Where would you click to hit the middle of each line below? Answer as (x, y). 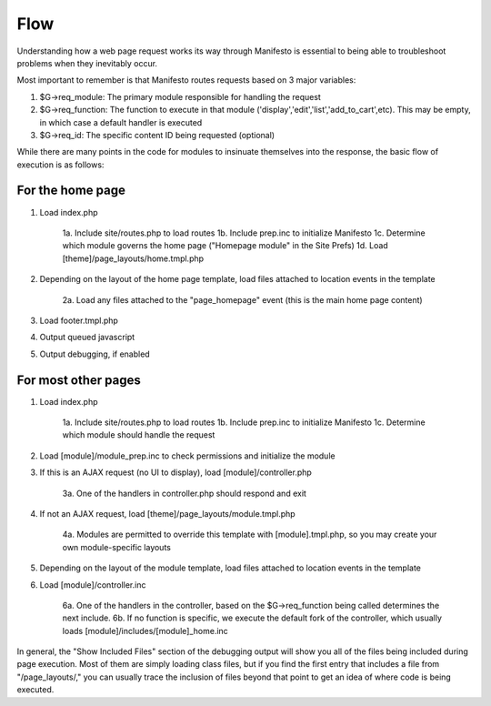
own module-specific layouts (117, 547)
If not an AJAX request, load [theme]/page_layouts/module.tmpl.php (167, 513)
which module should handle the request (139, 435)
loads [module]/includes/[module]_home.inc (145, 630)
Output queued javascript (87, 338)
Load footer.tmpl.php (79, 320)
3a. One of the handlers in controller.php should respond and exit (184, 493)
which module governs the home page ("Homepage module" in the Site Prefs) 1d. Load (225, 246)
